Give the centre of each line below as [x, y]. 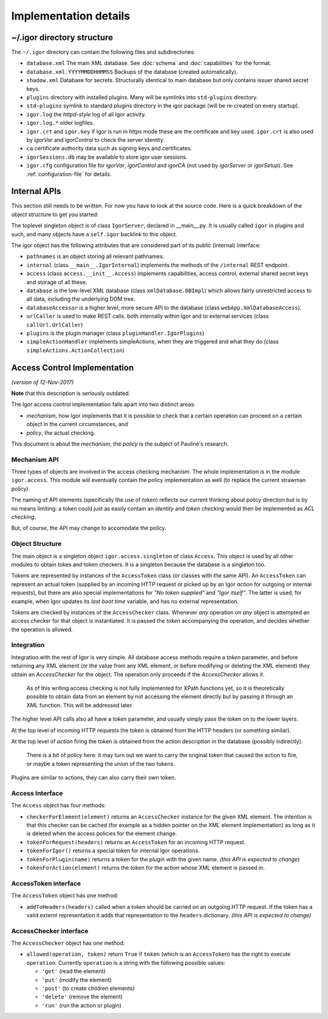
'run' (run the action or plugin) [81, 1005]
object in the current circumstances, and [77, 424]
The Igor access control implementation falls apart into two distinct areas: [103, 404]
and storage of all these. [57, 282]
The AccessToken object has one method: [65, 895]
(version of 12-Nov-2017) [43, 382]
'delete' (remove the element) [82, 997]
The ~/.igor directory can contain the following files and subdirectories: [103, 52]
